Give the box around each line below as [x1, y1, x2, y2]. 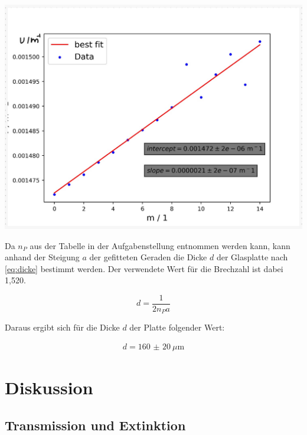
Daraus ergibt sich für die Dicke [5, 321, 120, 333]
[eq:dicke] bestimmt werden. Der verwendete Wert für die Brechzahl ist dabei [5, 262, 283, 274]
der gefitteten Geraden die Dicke [89, 251, 207, 263]
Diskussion [5, 375, 93, 400]
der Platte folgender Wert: [129, 321, 225, 333]
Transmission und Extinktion [5, 416, 186, 434]
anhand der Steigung [5, 251, 80, 263]
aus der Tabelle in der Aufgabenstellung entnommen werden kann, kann [30, 239, 290, 251]
